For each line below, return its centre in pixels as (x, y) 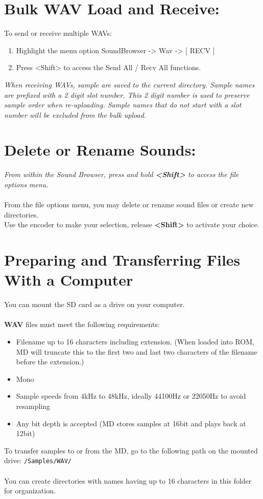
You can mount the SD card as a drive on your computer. (94, 304)
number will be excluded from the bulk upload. (75, 114)
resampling (33, 406)
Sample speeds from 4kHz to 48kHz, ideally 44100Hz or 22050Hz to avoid (131, 396)
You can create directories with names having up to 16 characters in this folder (128, 480)
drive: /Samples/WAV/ (38, 460)
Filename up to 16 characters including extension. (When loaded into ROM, (135, 342)
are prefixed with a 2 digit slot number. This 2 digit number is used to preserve (127, 94)
